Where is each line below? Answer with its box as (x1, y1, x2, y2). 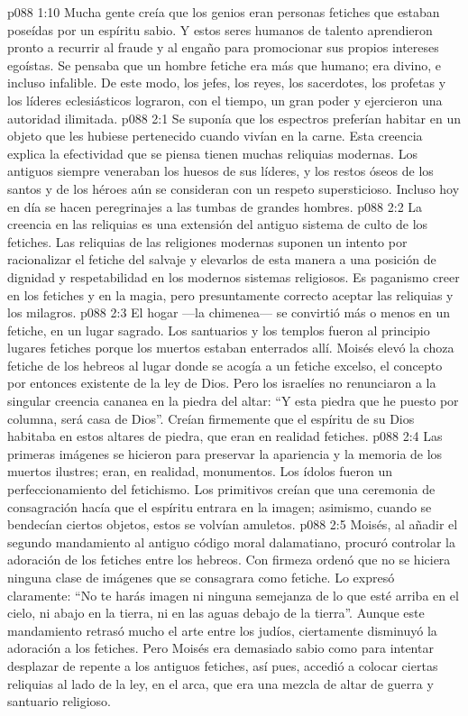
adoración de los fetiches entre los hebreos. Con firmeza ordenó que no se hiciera (7, 550, 451, 569)
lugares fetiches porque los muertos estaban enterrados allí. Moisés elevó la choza (7, 338, 454, 357)
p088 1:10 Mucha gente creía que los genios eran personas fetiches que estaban (7, 3, 440, 21)
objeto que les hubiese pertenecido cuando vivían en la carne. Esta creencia (7, 126, 423, 145)
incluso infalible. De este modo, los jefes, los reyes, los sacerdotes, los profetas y (7, 73, 446, 92)
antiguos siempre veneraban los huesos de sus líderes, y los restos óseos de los (7, 161, 434, 180)
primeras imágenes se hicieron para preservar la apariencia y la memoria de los (7, 444, 443, 463)
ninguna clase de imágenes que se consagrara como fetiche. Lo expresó (7, 568, 395, 586)
